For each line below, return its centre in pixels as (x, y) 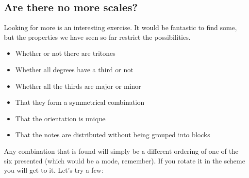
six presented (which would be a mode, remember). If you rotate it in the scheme (124, 160)
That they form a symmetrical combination (80, 102)
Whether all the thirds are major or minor (78, 86)
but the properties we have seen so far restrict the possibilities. (97, 37)
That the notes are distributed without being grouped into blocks (113, 135)
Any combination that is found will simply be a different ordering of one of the (121, 151)
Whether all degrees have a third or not (74, 69)
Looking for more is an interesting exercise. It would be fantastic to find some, (120, 27)
